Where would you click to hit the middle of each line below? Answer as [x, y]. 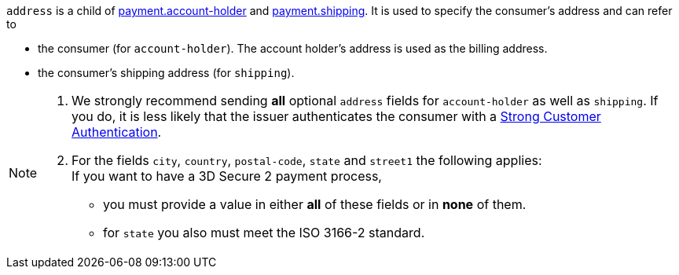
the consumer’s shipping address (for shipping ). [166, 73]
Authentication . [117, 132]
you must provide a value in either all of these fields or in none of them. [315, 204]
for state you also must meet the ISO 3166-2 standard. [264, 233]
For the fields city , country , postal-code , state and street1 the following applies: [307, 160]
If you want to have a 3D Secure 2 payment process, [227, 176]
